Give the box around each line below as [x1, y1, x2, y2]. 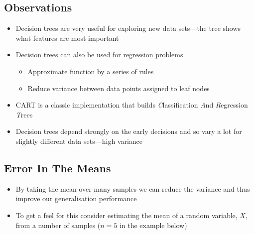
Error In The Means [4, 160, 111, 175]
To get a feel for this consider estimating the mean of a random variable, [15, 210, 238, 220]
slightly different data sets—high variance [15, 135, 143, 146]
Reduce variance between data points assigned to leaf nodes [27, 83, 210, 93]
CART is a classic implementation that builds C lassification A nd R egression [15, 100, 248, 110]
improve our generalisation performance [15, 193, 137, 204]
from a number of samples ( [15, 220, 101, 230]
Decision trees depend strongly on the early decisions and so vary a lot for [15, 126, 242, 136]
